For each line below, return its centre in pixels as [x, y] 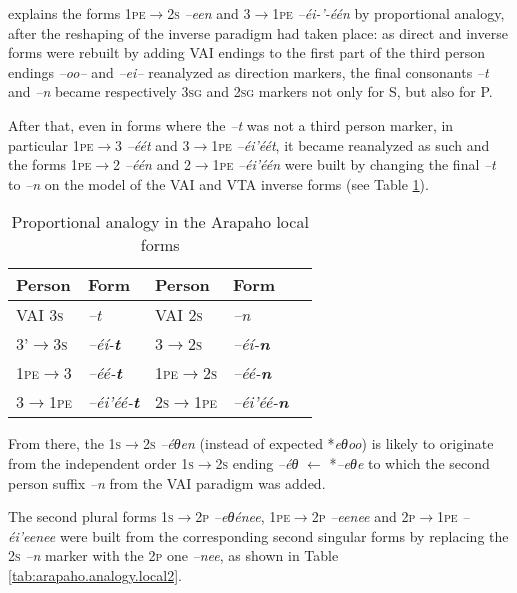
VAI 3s [40, 315]
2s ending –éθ [257, 462]
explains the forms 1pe [77, 13]
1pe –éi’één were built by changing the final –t [354, 164]
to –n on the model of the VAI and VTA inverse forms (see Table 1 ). [218, 183]
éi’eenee [32, 535]
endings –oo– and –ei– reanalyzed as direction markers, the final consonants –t [248, 71]
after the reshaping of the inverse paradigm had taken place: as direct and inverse [258, 32]
